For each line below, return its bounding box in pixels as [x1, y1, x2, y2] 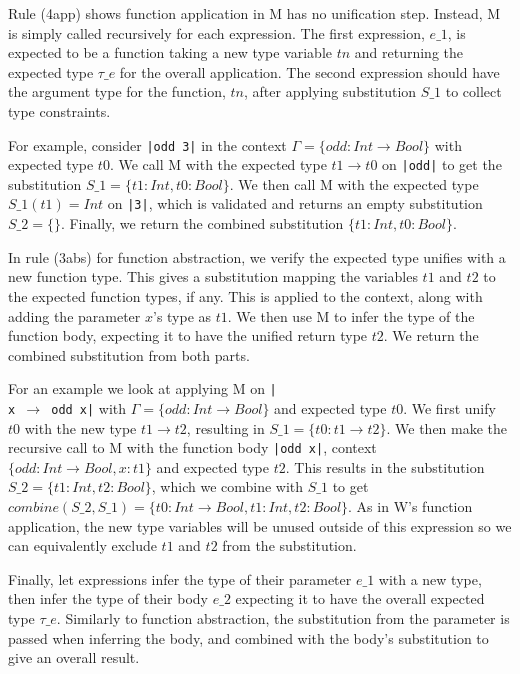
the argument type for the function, [8, 81, 226, 102]
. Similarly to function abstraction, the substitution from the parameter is [56, 608, 510, 628]
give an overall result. [8, 647, 140, 668]
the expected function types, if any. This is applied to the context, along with [8, 285, 483, 306]
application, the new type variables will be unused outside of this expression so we [8, 515, 512, 536]
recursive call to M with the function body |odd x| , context [8, 437, 377, 458]
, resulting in [186, 417, 265, 438]
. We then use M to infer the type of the [227, 305, 475, 326]
